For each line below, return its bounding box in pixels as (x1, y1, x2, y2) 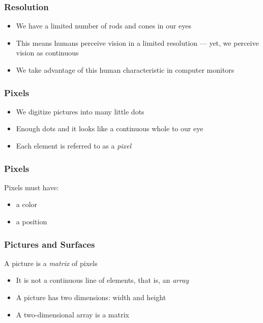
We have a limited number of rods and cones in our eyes (16, 20, 191, 31)
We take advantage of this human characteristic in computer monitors (16, 65, 235, 75)
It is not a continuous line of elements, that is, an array (16, 275, 189, 285)
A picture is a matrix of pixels (4, 257, 98, 268)
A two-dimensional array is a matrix (16, 309, 129, 319)
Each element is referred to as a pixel (16, 140, 132, 151)
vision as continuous (16, 47, 79, 58)
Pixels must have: (4, 182, 59, 192)
